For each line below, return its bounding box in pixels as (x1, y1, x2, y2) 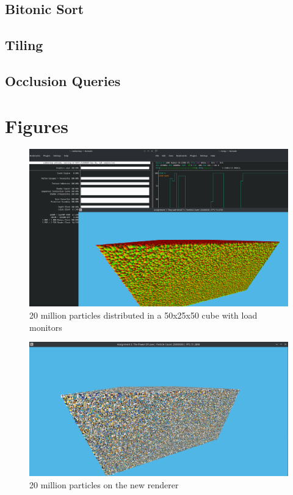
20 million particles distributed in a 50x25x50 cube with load (29, 309, 258, 322)
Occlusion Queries (5, 71, 121, 90)
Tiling (5, 35, 43, 54)
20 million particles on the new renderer (29, 478, 179, 491)
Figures (5, 113, 68, 138)
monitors (29, 320, 62, 333)
